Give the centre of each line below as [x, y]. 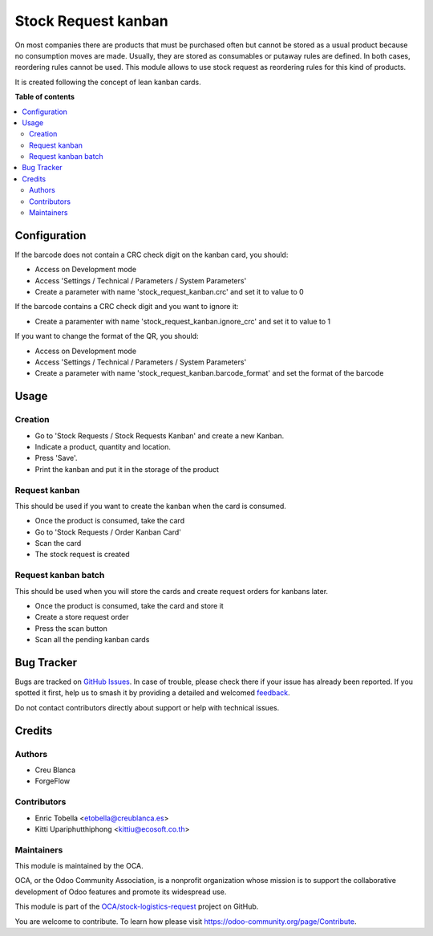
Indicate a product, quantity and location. [103, 446]
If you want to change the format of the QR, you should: [107, 336]
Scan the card [58, 543]
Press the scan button [71, 628]
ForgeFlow [53, 781]
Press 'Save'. [56, 458]
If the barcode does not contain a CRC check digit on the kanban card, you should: [152, 254]
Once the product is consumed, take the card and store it [129, 606]
